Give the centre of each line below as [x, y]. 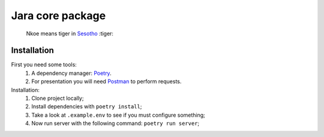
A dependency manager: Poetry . [71, 73]
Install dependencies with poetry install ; [87, 106]
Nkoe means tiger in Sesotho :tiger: [70, 34]
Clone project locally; [58, 98]
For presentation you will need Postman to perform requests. [106, 81]
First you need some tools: [44, 65]
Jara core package [58, 16]
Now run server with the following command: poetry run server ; [115, 123]
